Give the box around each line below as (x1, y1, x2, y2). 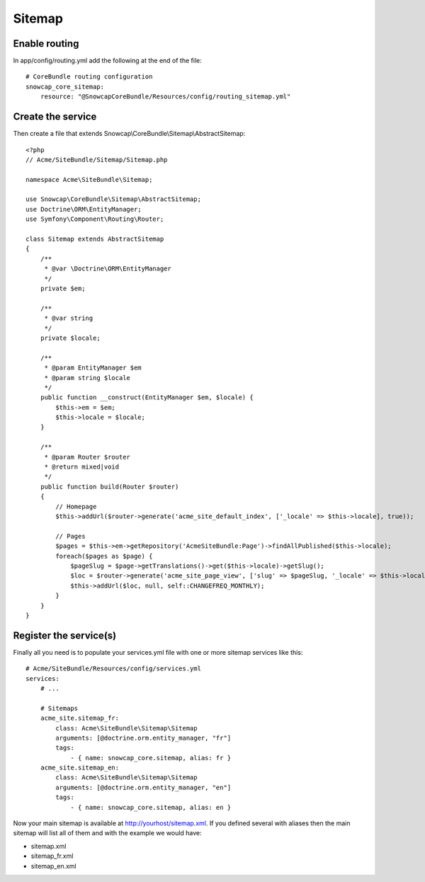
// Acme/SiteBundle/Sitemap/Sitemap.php (25, 156, 168, 164)
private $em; (40, 285, 86, 292)
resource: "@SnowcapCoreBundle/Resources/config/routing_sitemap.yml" (40, 93, 291, 101)
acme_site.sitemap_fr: (40, 714, 120, 722)
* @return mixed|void (44, 463, 120, 471)
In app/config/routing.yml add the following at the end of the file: (13, 57, 202, 65)
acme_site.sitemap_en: (40, 764, 120, 772)
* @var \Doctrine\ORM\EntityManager (44, 265, 171, 273)
